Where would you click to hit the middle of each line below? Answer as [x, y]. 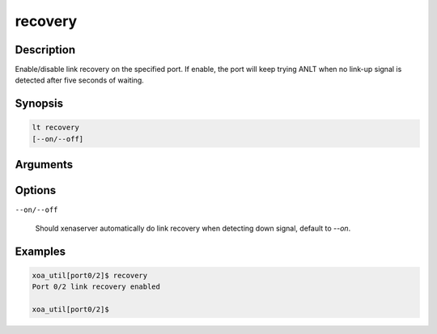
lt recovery [56, 128]
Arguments [44, 165]
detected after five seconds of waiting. [80, 80]
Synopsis [39, 104]
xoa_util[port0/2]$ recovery [90, 275]
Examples [40, 251]
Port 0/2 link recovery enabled [96, 287]
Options [36, 190]
